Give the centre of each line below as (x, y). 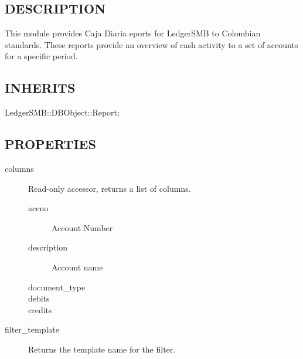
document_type (57, 287)
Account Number (82, 227)
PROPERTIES (50, 144)
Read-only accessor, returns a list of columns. (110, 188)
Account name (77, 267)
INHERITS (40, 88)
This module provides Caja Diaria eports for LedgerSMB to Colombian (133, 33)
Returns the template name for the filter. (102, 349)
